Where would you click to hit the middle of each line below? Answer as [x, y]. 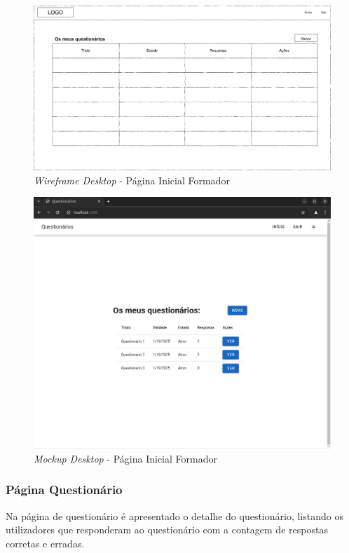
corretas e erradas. [45, 543]
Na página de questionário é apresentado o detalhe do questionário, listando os [174, 516]
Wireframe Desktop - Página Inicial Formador [132, 180]
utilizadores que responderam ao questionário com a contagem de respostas [167, 530]
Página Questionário [64, 490]
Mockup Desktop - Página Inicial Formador [125, 458]
